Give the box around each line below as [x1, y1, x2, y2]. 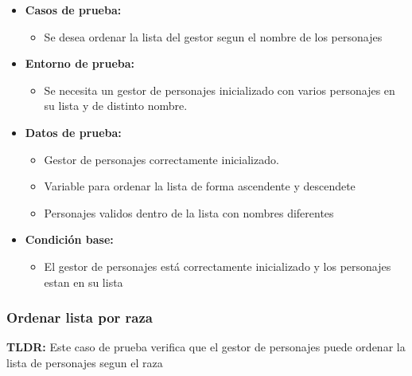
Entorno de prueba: [25, 55, 135, 72]
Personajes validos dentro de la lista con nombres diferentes [44, 204, 334, 221]
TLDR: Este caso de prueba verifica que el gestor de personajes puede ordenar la [6, 339, 406, 355]
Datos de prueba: [25, 123, 122, 140]
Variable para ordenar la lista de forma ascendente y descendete [44, 178, 356, 194]
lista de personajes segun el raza [6, 354, 163, 370]
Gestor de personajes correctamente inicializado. [44, 151, 279, 167]
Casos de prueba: [25, 2, 122, 18]
